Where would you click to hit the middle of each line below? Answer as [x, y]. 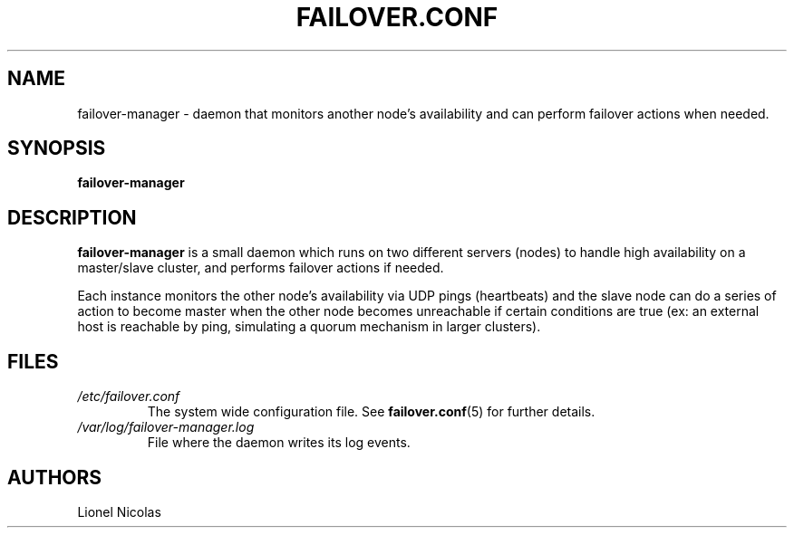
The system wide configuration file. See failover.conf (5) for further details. [371, 412]
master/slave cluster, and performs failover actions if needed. [261, 268]
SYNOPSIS [57, 148]
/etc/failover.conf [129, 396]
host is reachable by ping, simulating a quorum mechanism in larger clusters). [309, 327]
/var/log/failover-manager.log [166, 427]
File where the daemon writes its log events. [279, 443]
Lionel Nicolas [119, 511]
